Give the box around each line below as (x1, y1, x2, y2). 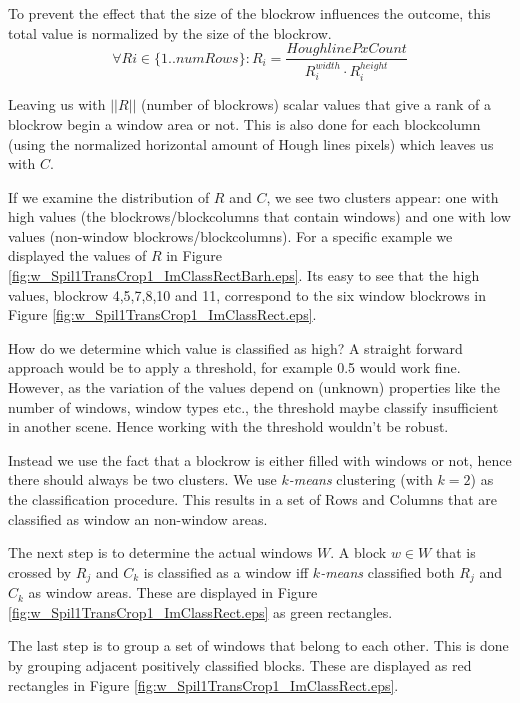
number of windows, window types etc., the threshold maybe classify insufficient (8, 396, 499, 417)
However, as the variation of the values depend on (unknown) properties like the (8, 377, 500, 398)
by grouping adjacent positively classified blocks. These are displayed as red (8, 655, 472, 676)
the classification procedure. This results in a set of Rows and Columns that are (8, 489, 497, 510)
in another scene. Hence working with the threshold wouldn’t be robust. (8, 416, 449, 437)
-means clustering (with (288, 469, 433, 490)
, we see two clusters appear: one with (266, 186, 499, 207)
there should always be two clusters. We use (8, 469, 277, 490)
